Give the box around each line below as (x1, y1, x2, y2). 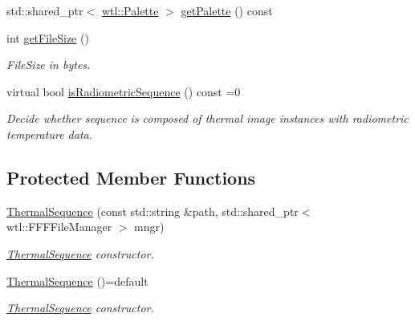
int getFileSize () (6, 29, 89, 46)
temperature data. (6, 125, 92, 142)
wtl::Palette (101, 2, 159, 18)
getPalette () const (181, 2, 273, 18)
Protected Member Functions (6, 165, 256, 189)
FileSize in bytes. (6, 56, 91, 73)
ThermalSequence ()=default (6, 272, 149, 289)
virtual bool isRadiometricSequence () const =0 (6, 83, 241, 100)
